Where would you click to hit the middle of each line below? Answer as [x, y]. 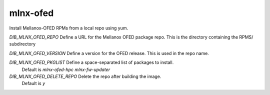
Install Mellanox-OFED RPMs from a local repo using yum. [69, 28]
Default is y [33, 83]
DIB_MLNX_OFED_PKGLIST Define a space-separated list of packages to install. [91, 62]
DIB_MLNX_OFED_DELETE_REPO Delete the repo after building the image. [85, 76]
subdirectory [22, 44]
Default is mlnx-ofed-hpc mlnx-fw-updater [66, 69]
